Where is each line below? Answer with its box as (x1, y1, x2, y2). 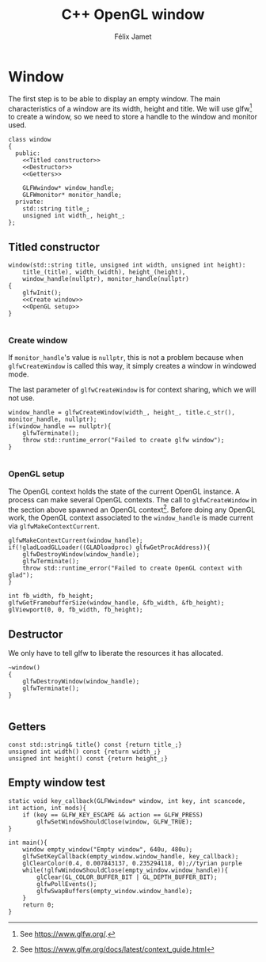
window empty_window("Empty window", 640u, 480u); (22, 845, 193, 854)
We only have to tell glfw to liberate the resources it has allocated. (8, 649, 223, 658)
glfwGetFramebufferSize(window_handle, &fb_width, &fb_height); (8, 599, 225, 607)
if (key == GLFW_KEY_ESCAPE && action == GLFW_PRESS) (22, 811, 203, 819)
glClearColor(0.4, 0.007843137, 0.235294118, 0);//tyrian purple (22, 859, 243, 867)
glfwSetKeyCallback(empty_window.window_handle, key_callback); (22, 852, 239, 860)
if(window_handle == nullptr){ (8, 422, 112, 430)
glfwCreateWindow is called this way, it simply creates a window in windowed (8, 362, 256, 371)
